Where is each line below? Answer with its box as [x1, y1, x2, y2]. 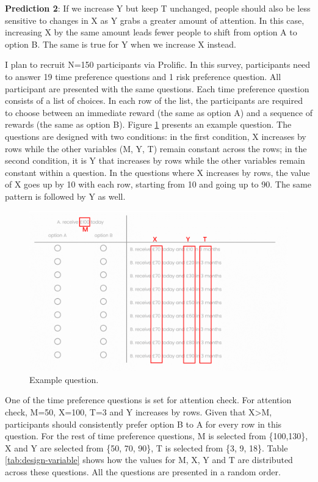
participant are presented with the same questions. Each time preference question [5, 82, 309, 95]
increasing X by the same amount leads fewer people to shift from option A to [5, 26, 297, 38]
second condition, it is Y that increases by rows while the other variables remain [5, 154, 305, 167]
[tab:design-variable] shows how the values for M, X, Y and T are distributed [5, 453, 293, 466]
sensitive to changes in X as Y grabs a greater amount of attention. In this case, [5, 13, 305, 26]
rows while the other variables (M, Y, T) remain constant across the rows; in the [5, 142, 307, 155]
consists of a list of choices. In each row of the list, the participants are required [5, 94, 303, 107]
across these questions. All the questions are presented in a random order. [5, 465, 281, 478]
